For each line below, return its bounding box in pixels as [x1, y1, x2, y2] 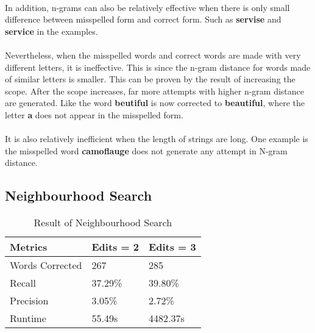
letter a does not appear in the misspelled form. [5, 108, 183, 121]
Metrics [10, 240, 48, 254]
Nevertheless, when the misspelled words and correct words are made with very [5, 48, 301, 61]
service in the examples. [5, 24, 98, 37]
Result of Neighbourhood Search [34, 215, 172, 230]
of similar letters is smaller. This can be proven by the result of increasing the [5, 73, 296, 85]
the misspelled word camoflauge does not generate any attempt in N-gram [5, 144, 288, 157]
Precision [10, 293, 49, 308]
